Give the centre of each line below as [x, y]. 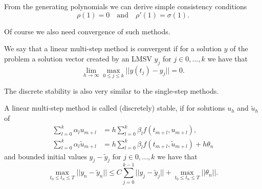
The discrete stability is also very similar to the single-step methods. [112, 90]
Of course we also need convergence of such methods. [87, 31]
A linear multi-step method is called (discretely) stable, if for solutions [115, 108]
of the [239, 48]
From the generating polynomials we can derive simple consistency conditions [126, 6]
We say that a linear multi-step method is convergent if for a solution [113, 48]
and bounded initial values [46, 156]
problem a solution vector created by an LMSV [78, 58]
